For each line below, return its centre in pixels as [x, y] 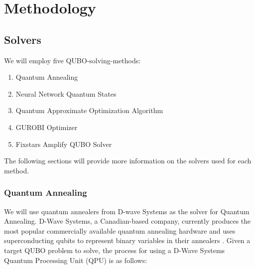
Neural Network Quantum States [66, 93]
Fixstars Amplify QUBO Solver [64, 144]
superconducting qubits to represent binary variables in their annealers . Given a [127, 240]
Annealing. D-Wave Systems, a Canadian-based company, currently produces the [127, 221]
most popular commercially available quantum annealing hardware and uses [120, 230]
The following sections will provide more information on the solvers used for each [128, 161]
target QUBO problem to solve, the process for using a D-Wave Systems [115, 250]
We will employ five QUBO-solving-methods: [72, 60]
